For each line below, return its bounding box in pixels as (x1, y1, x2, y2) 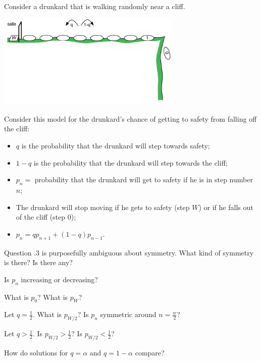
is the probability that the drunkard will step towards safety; (21, 140, 210, 150)
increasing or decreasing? (21, 274, 98, 284)
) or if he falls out (198, 201, 253, 212)
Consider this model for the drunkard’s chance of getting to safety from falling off (4, 113, 257, 124)
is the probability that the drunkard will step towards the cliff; (33, 157, 228, 168)
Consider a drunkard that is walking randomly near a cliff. (4, 1, 185, 11)
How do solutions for (4, 347, 68, 357)
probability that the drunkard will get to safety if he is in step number (34, 174, 253, 185)
